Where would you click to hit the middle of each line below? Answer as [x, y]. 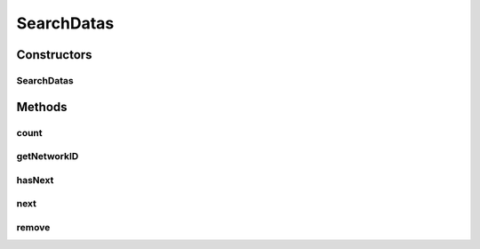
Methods [42, 107]
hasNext [35, 180]
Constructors [54, 55]
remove [33, 227]
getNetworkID [48, 157]
